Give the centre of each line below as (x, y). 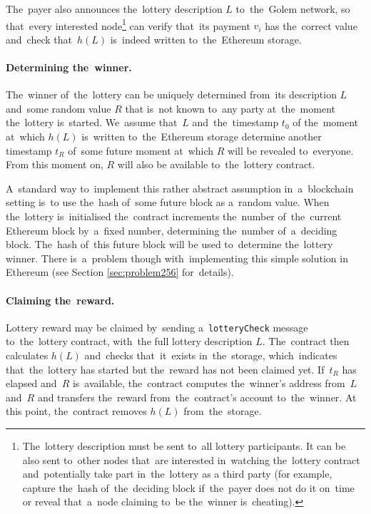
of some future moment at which (141, 150)
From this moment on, (55, 164)
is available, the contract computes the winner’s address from (209, 383)
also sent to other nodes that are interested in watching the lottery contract (191, 459)
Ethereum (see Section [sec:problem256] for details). (120, 272)
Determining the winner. (69, 67)
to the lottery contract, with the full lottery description (129, 341)
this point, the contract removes (76, 411)
